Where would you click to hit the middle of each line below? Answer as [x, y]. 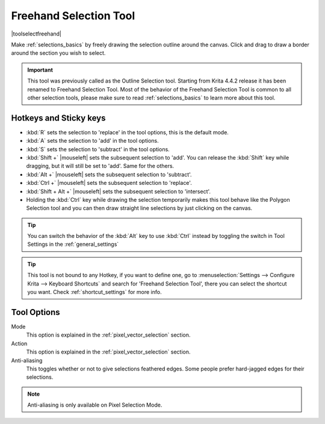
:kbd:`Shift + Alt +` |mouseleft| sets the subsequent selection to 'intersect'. [118, 191]
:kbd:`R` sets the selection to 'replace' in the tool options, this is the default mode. [127, 132]
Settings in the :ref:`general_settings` [73, 245]
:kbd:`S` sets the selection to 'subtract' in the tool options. [98, 149]
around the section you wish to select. [58, 53]
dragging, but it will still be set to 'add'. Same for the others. [100, 166]
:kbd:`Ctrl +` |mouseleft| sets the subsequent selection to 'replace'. [109, 183]
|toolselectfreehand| [36, 34]
